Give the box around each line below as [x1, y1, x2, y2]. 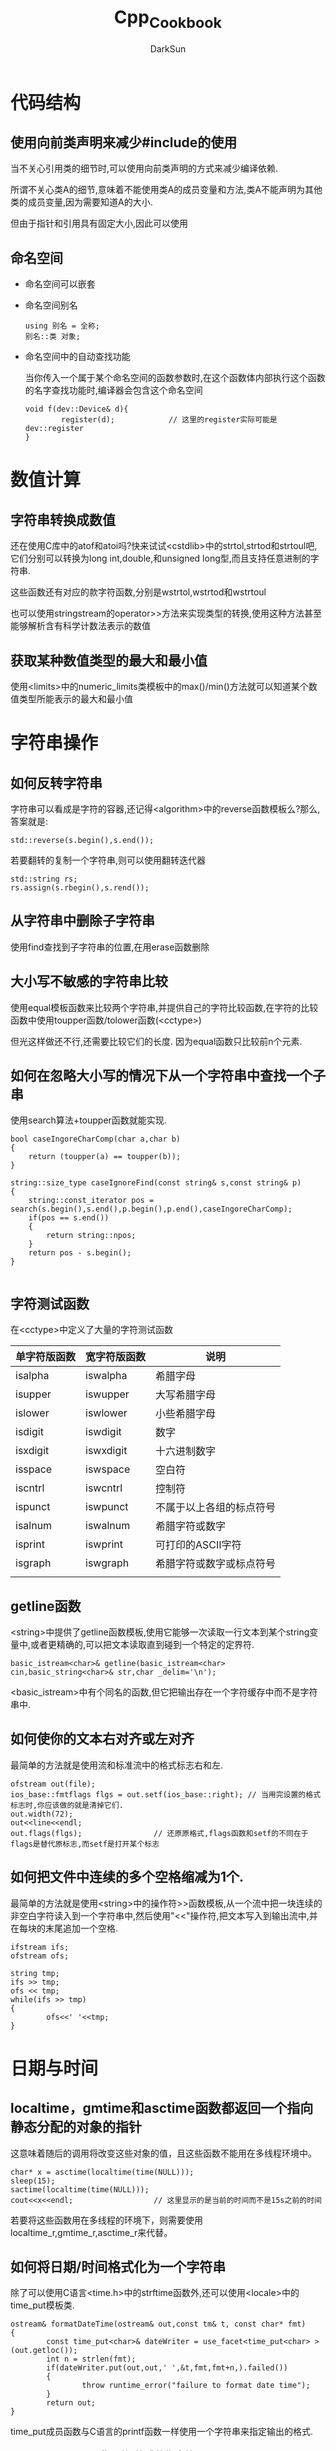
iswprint [85, 1537, 123, 1551]
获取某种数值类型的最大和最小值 [10, 652, 208, 669]
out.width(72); [10, 1809, 74, 1819]
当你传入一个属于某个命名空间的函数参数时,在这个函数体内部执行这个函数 [24, 372, 326, 384]
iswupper [85, 1387, 130, 1401]
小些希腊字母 [155, 1407, 217, 1421]
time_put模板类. [10, 2299, 75, 2311]
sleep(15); [10, 2176, 56, 2186]
